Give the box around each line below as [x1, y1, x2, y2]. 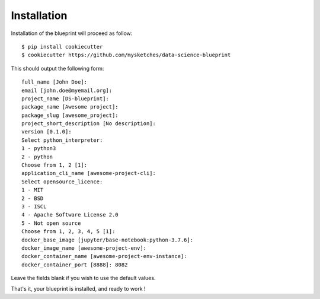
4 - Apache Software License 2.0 [21, 211, 119, 218]
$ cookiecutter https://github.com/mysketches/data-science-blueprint [21, 52, 231, 59]
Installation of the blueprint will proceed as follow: [11, 30, 133, 37]
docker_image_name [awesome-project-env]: [21, 244, 147, 252]
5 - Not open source [21, 220, 81, 227]
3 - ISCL [21, 203, 47, 210]
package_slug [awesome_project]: [21, 112, 119, 119]
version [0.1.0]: [21, 128, 72, 135]
